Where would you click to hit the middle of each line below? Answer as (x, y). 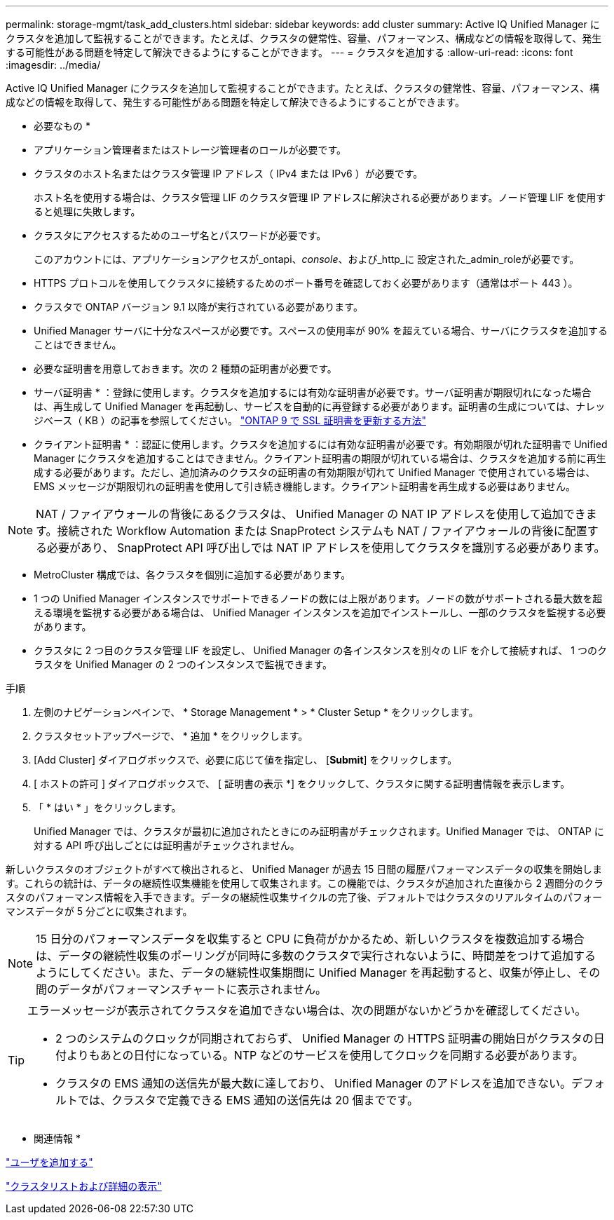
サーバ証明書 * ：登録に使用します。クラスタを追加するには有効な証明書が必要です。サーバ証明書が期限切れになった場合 (313, 392)
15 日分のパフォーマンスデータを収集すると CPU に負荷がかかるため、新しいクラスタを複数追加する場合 (310, 939)
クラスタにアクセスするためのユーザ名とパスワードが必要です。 (180, 235)
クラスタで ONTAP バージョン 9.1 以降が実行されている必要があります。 (198, 307)
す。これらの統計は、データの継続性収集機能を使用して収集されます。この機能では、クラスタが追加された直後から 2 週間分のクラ (305, 883)
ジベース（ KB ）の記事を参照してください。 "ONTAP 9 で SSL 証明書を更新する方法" (230, 420)
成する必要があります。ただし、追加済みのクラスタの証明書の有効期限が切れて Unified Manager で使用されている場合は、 (315, 472)
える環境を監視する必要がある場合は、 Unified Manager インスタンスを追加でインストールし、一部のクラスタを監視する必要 (320, 612)
